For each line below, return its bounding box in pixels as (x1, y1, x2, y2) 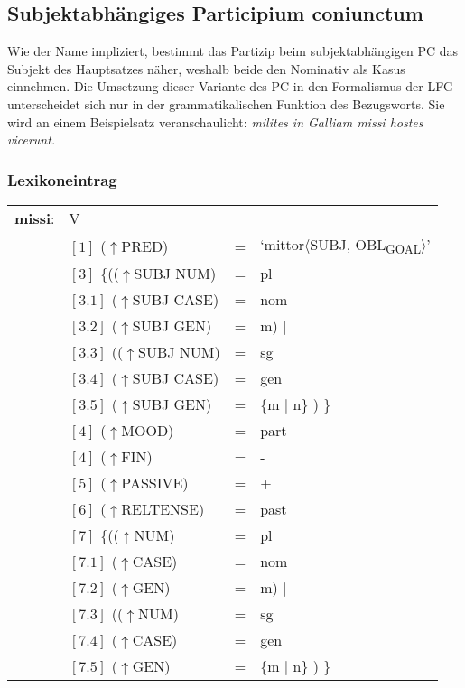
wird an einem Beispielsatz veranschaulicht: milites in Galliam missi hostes (7, 112, 423, 131)
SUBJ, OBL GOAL (310, 233, 422, 258)
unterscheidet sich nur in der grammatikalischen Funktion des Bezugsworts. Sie (7, 94, 445, 113)
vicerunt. (7, 130, 56, 149)
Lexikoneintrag (7, 168, 117, 191)
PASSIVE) (121, 472, 189, 494)
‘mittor (260, 233, 305, 255)
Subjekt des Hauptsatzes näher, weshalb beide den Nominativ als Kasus (7, 59, 405, 78)
